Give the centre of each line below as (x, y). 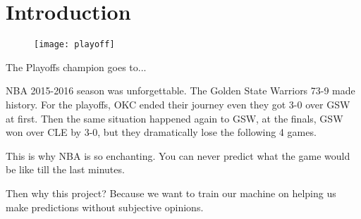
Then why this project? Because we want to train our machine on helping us (171, 193)
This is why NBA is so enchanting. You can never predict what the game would (178, 155)
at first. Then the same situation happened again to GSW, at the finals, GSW (175, 118)
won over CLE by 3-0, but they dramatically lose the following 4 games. (161, 132)
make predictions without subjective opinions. (105, 207)
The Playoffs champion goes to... (76, 67)
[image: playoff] (74, 45)
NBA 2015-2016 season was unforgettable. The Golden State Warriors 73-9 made (180, 90)
